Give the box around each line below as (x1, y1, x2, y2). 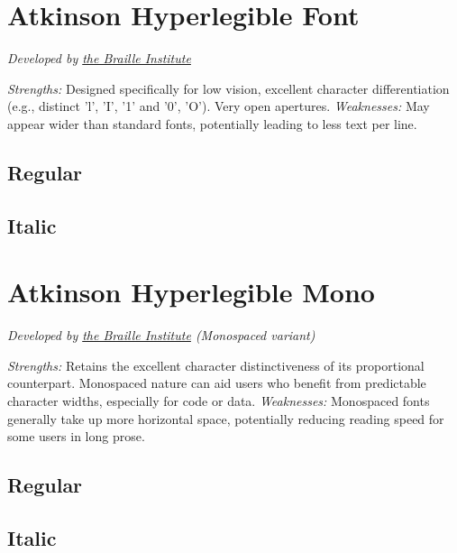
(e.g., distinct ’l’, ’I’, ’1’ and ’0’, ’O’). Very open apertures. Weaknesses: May (7, 97, 430, 115)
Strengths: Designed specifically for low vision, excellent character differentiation (7, 78, 450, 97)
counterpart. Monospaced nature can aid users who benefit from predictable (7, 373, 426, 392)
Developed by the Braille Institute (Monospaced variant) (7, 326, 315, 345)
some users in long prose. (7, 427, 145, 446)
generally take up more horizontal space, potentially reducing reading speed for (7, 409, 444, 428)
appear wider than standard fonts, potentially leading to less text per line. (7, 114, 417, 133)
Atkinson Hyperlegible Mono (7, 273, 375, 310)
